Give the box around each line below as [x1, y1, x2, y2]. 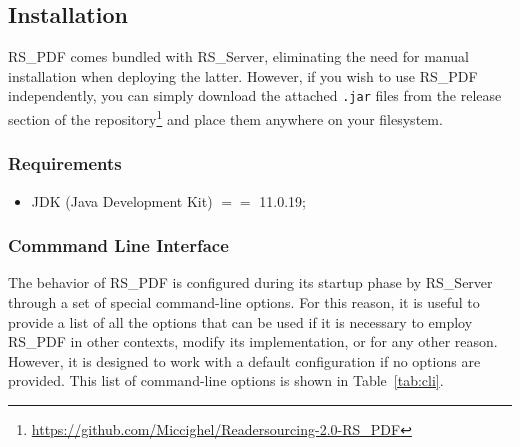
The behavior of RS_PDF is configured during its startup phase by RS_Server [8, 272, 493, 293]
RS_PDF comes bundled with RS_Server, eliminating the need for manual [8, 46, 469, 67]
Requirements [8, 151, 122, 176]
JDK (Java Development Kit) [31, 190, 213, 211]
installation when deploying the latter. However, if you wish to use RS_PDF [8, 65, 478, 86]
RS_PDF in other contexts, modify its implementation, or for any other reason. [8, 331, 498, 352]
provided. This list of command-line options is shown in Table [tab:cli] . [8, 370, 444, 391]
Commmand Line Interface [8, 233, 229, 258]
